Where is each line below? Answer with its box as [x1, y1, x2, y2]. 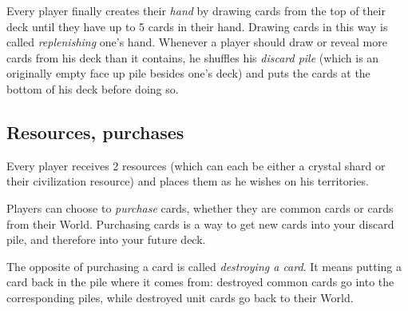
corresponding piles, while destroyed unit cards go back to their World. [6, 289, 354, 305]
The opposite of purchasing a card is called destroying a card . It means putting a [6, 257, 402, 274]
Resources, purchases [6, 119, 184, 144]
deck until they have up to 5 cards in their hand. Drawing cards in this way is [6, 18, 388, 34]
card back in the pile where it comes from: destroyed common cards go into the [6, 273, 394, 290]
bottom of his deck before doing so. [6, 80, 179, 97]
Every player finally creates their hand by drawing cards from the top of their [6, 2, 386, 18]
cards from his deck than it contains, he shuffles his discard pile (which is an [6, 49, 379, 66]
